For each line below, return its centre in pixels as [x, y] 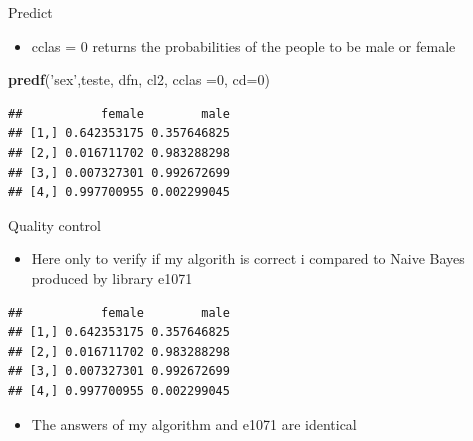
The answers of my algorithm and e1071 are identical [194, 423]
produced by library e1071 [112, 277]
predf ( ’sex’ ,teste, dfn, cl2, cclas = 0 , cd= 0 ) [139, 79]
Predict [30, 12]
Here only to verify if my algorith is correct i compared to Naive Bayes [248, 258]
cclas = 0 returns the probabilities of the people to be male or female [243, 45]
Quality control [55, 224]
